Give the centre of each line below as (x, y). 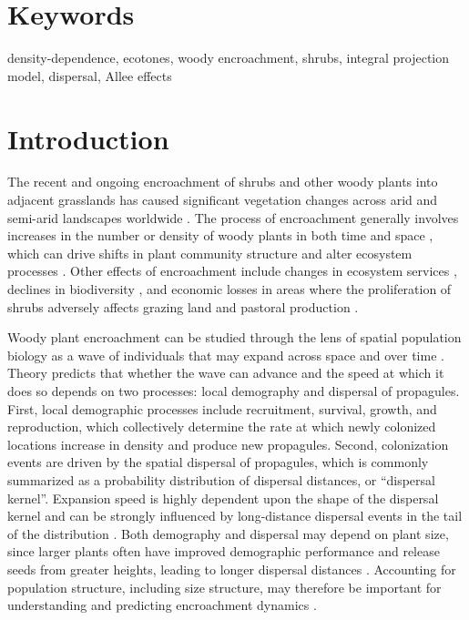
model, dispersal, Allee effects (90, 75)
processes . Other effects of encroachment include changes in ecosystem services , (232, 271)
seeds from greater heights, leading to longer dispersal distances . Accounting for (232, 569)
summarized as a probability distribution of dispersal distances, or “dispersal (221, 479)
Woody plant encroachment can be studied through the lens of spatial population (234, 337)
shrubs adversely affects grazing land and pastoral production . (183, 306)
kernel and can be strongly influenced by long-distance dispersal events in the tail (235, 516)
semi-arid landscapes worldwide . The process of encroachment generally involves (233, 217)
